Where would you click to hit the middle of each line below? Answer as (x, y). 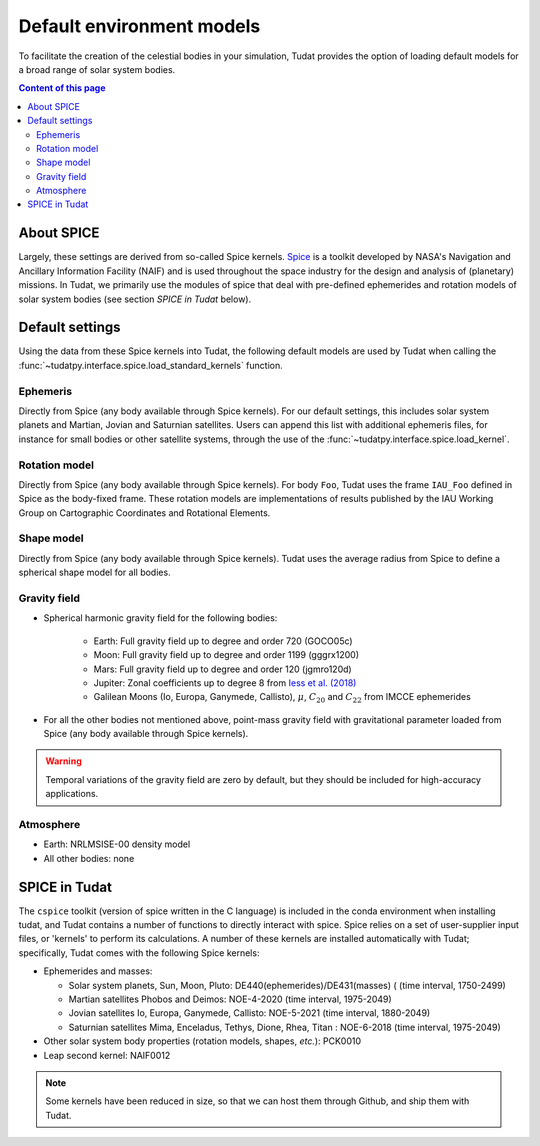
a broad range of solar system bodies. (97, 69)
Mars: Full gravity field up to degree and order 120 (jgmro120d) (222, 669)
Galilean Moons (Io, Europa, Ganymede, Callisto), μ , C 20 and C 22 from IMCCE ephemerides (282, 698)
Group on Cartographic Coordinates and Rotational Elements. (144, 512)
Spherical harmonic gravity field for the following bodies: (160, 618)
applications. (72, 794)
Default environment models (139, 26)
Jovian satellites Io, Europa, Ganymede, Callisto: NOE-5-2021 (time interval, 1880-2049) (249, 1013)
